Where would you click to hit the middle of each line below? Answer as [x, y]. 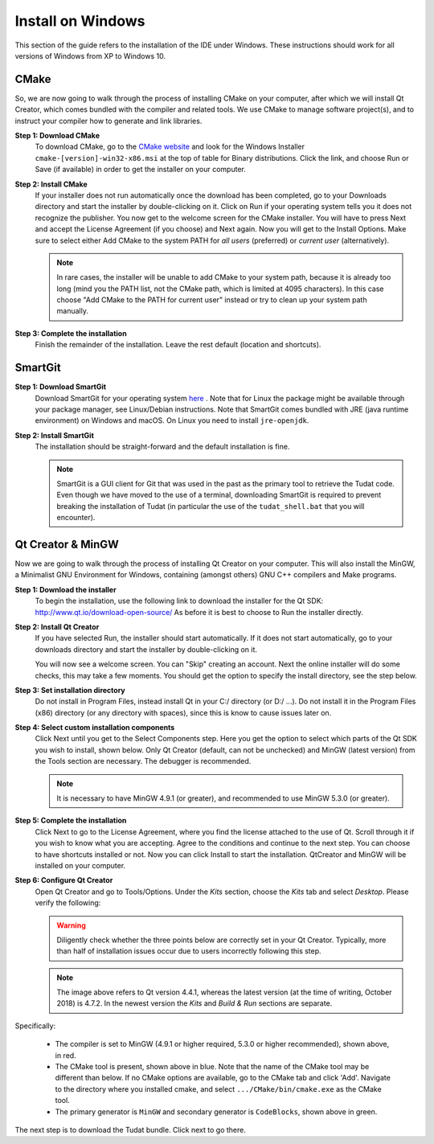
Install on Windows [80, 21]
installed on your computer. [80, 865]
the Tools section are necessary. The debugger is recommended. [143, 761]
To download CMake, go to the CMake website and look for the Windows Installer [170, 147]
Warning [71, 925]
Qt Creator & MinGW [67, 544]
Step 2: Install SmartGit [54, 435]
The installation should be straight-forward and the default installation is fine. [162, 447]
